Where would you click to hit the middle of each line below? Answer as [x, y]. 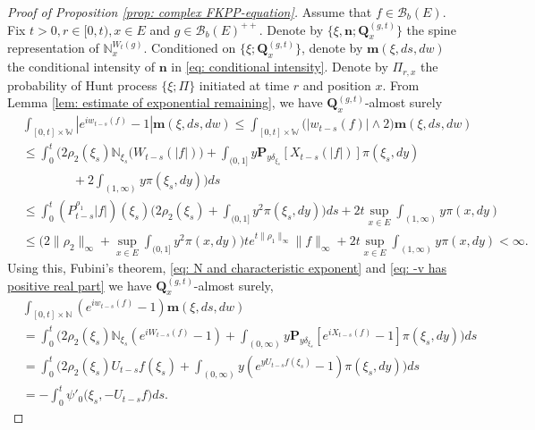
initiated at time [244, 84]
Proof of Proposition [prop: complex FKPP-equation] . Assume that [190, 12]
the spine [431, 29]
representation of [53, 48]
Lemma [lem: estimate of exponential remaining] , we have [165, 102]
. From [401, 84]
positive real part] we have [80, 285]
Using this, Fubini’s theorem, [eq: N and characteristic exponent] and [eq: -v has [227, 268]
